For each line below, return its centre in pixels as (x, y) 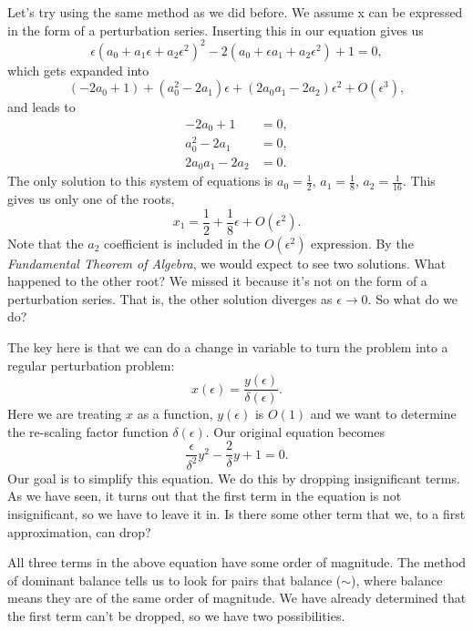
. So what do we (412, 298)
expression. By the (362, 243)
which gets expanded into (78, 70)
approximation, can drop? (79, 531)
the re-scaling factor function (88, 431)
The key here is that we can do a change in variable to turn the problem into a (228, 346)
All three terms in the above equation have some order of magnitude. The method (237, 562)
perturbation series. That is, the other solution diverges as (170, 298)
